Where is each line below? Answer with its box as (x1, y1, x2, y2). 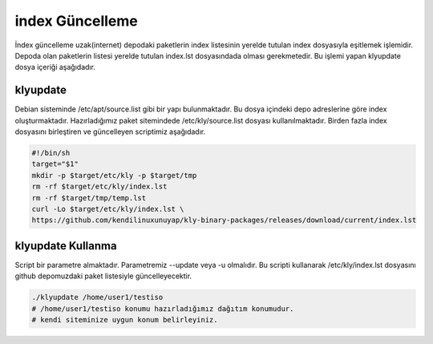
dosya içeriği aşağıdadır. (14, 63, 96, 72)
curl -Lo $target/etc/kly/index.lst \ (31, 204, 184, 213)
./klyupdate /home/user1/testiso (31, 293, 164, 302)
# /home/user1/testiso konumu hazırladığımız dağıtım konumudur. (31, 304, 294, 313)
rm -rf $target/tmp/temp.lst (31, 193, 147, 202)
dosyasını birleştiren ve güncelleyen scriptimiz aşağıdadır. (14, 127, 206, 136)
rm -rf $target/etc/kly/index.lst (31, 182, 168, 192)
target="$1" (31, 160, 79, 168)
